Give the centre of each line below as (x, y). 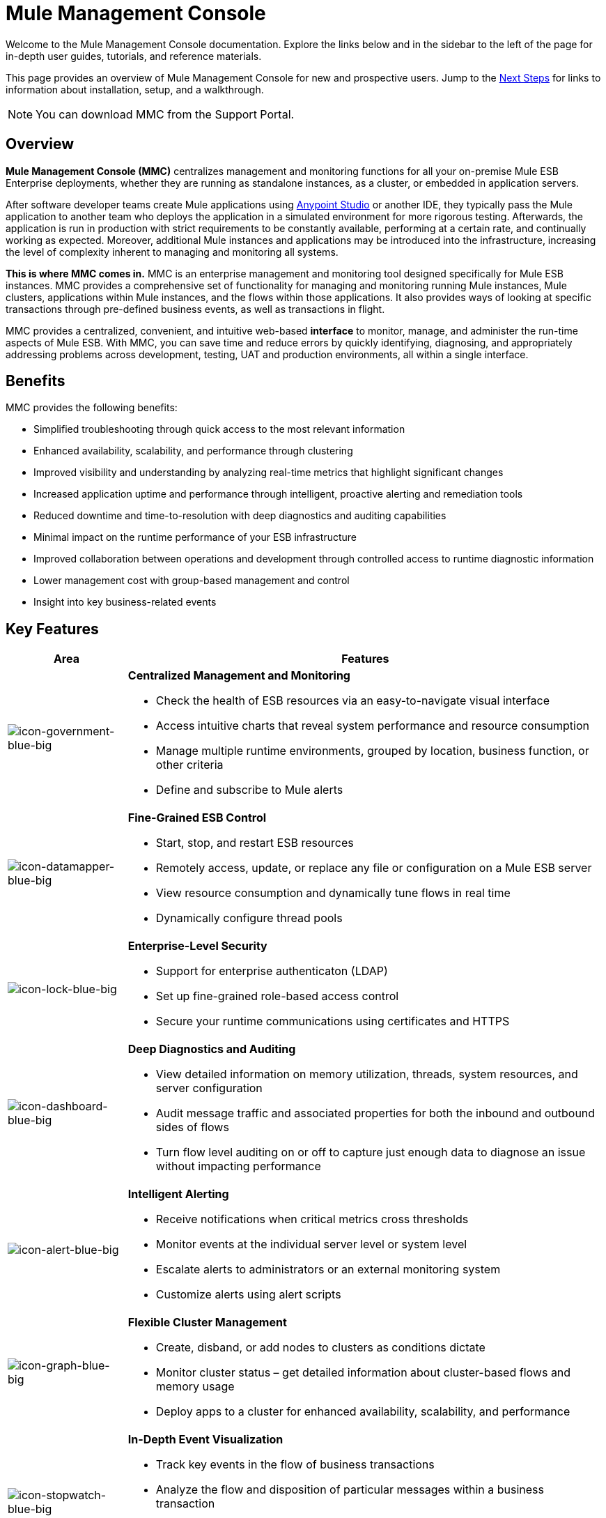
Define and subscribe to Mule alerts (249, 790)
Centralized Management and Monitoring (239, 676)
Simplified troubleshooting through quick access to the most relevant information (219, 429)
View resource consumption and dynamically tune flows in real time (333, 893)
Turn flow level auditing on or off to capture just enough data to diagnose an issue (371, 1152)
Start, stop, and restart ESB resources (255, 843)
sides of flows (192, 1127)
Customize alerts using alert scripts (248, 1295)
